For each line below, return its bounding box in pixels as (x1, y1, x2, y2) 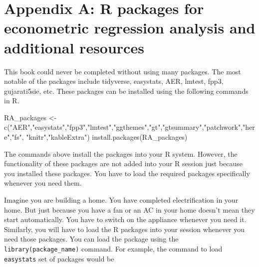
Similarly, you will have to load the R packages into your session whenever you (4, 224, 245, 234)
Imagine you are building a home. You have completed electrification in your (4, 195, 239, 205)
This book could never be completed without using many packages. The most (4, 66, 241, 76)
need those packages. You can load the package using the (4, 234, 179, 244)
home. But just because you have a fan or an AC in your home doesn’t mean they (4, 204, 255, 215)
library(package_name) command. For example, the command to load (4, 244, 223, 254)
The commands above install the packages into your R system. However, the (4, 148, 238, 159)
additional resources (4, 37, 144, 57)
